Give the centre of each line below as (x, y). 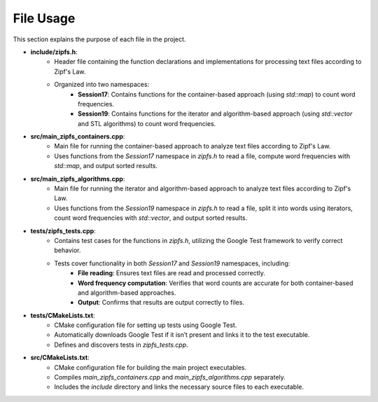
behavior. (68, 250)
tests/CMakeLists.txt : (63, 315)
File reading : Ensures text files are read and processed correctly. (172, 273)
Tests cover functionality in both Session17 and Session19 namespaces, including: (172, 263)
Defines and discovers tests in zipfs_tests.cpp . (121, 345)
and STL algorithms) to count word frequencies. (147, 123)
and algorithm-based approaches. (127, 292)
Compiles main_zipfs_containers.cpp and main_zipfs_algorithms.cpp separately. (170, 377)
